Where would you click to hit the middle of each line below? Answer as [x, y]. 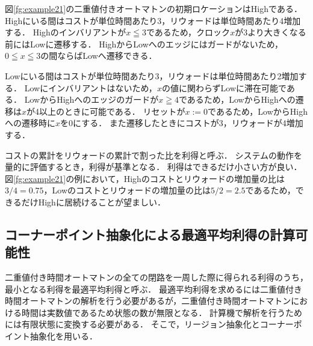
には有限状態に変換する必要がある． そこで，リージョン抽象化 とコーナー [149, 324]
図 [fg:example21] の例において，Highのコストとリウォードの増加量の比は [145, 178]
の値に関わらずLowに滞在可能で [224, 87]
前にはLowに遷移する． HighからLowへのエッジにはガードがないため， [144, 44]
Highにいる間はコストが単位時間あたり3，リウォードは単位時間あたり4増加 [153, 20]
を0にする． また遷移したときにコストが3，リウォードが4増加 [182, 123]
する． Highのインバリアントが [66, 32]
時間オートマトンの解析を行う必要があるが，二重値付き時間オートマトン [148, 301]
